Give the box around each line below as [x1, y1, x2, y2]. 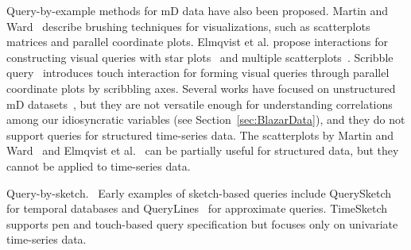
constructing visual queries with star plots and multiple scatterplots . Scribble [6, 48, 394, 65]
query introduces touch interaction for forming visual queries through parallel [6, 64, 390, 81]
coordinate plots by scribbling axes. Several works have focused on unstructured [6, 79, 396, 96]
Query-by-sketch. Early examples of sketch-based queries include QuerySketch [6, 184, 392, 201]
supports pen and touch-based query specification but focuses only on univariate [6, 215, 398, 232]
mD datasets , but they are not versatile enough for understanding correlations [6, 95, 393, 112]
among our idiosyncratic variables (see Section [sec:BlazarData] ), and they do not [6, 111, 405, 128]
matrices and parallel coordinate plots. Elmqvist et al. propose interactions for [6, 33, 388, 50]
